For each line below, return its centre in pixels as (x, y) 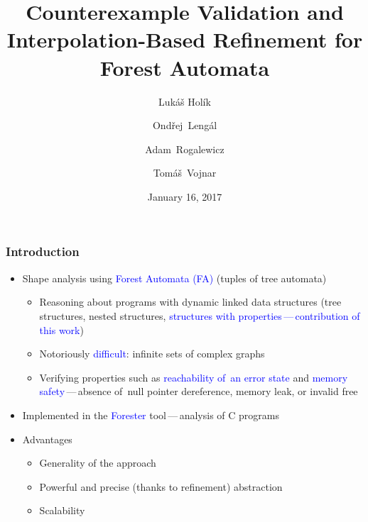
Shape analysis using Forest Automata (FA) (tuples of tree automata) (174, 278)
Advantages (47, 439)
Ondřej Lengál (185, 125)
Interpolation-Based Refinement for (185, 39)
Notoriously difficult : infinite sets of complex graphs (152, 354)
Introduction (43, 251)
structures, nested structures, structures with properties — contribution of (200, 315)
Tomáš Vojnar (185, 173)
